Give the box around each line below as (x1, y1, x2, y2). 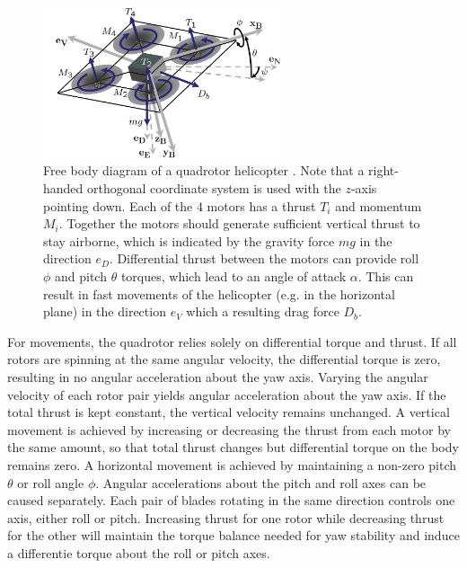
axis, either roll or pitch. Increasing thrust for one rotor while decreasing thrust (7, 508, 445, 527)
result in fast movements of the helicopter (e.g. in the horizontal (43, 284, 395, 303)
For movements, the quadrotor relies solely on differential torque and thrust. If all (7, 332, 457, 351)
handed (43, 179, 84, 198)
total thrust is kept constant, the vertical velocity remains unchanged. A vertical (7, 403, 450, 422)
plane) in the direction (43, 302, 166, 321)
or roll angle (17, 473, 84, 492)
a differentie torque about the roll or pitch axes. (7, 543, 270, 562)
